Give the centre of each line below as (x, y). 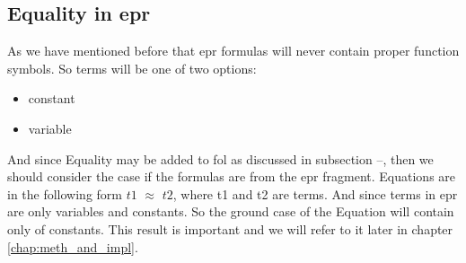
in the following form (65, 193)
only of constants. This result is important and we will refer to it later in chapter (230, 228)
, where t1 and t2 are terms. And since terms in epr (315, 193)
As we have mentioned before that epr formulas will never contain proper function (233, 51)
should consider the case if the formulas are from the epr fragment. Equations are (232, 176)
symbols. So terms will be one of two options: (132, 68)
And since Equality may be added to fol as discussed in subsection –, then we (220, 158)
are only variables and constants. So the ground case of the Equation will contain (231, 211)
